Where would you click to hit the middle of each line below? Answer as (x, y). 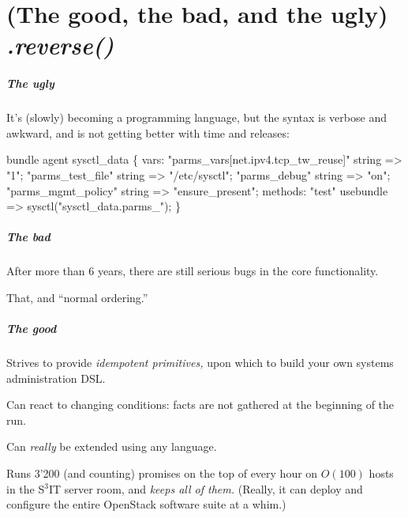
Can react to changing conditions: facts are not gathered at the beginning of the (200, 405)
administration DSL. (56, 378)
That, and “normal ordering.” (77, 297)
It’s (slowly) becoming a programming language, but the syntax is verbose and (197, 117)
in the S (26, 488)
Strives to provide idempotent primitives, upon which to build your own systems (200, 362)
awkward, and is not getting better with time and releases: (148, 132)
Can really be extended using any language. (112, 446)
